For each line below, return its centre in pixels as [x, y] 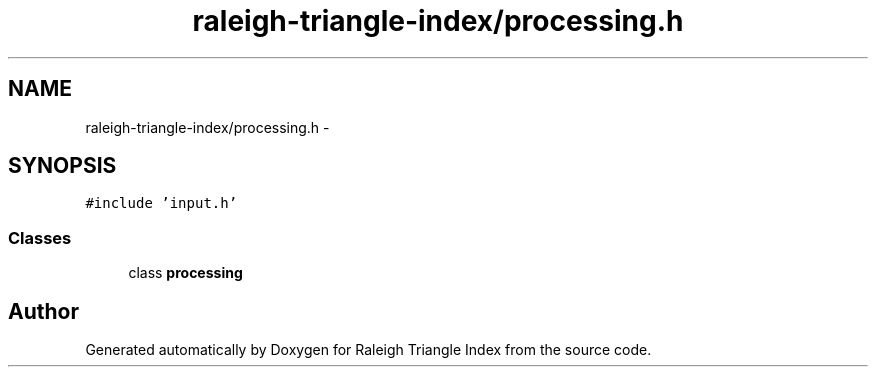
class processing [185, 273]
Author [43, 311]
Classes [40, 237]
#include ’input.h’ [161, 203]
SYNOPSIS [62, 166]
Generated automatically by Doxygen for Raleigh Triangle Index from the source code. [368, 350]
